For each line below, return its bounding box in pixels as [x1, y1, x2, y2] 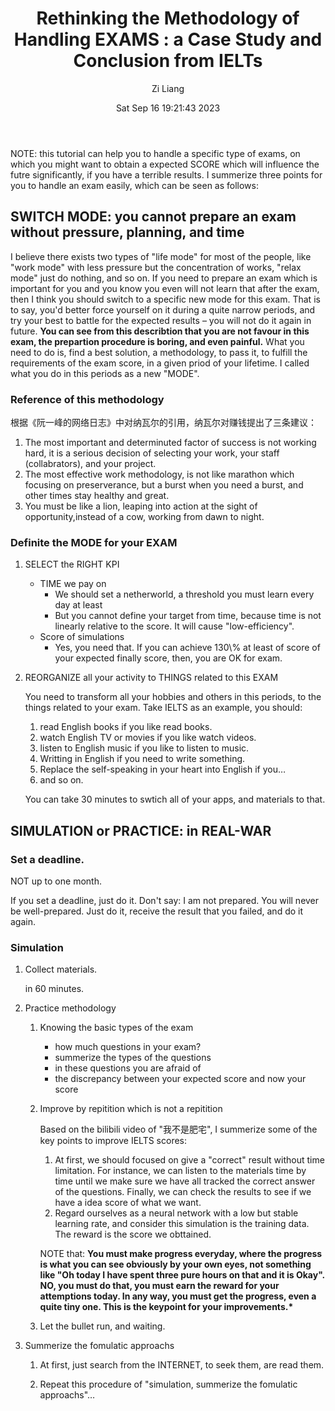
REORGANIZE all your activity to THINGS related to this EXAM [24, 672, 279, 684]
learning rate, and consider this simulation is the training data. [54, 1218, 310, 1230]
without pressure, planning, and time [10, 224, 245, 241]
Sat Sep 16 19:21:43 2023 [115, 102, 221, 114]
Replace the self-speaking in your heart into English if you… [39, 763, 287, 776]
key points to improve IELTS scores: [39, 1135, 188, 1147]
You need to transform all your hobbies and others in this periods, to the [24, 691, 322, 703]
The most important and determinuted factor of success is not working [24, 437, 317, 449]
